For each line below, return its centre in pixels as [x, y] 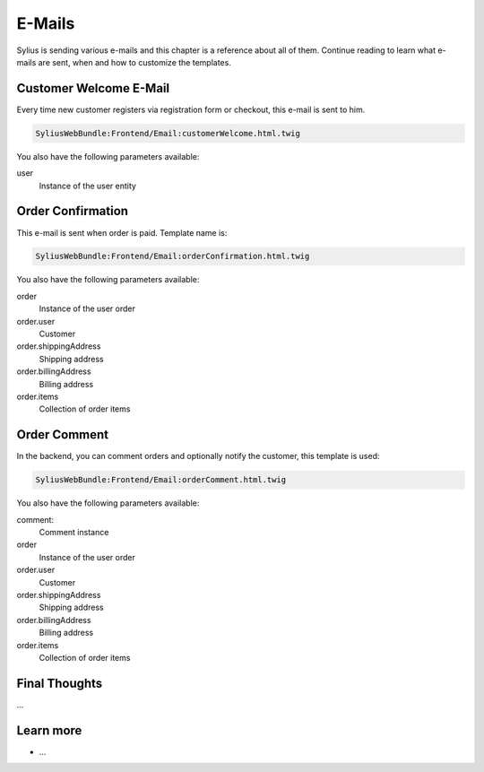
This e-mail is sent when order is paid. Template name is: [122, 232]
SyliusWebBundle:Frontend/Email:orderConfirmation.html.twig [173, 256]
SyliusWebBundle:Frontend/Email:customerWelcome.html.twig [168, 133]
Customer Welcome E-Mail [93, 88]
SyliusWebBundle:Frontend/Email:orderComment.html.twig [161, 480]
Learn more [49, 730]
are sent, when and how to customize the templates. [135, 62]
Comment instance [74, 533]
